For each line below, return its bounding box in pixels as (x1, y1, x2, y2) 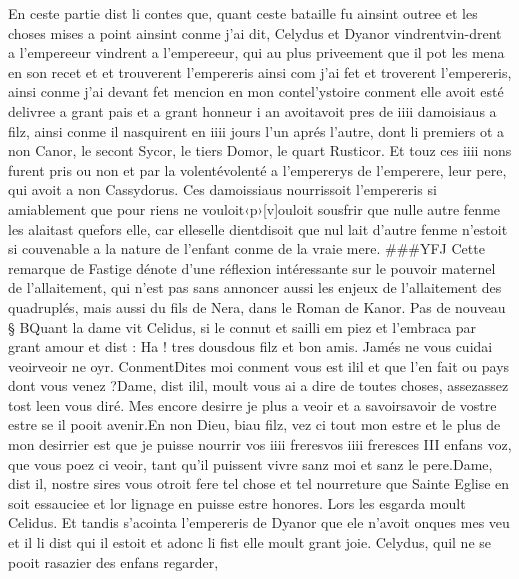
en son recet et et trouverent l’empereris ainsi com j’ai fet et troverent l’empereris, (8, 61, 512, 82)
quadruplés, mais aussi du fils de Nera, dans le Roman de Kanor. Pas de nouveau (8, 296, 506, 317)
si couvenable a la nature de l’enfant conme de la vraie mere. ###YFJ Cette (8, 238, 485, 259)
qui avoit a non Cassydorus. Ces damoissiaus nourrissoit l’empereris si (8, 179, 437, 200)
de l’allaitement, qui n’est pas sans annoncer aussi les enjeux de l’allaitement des (8, 277, 502, 298)
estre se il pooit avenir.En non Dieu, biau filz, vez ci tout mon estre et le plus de (8, 414, 501, 435)
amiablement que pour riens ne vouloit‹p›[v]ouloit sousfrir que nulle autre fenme (8, 198, 501, 219)
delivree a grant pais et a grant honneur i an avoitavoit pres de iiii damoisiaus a (8, 100, 497, 121)
